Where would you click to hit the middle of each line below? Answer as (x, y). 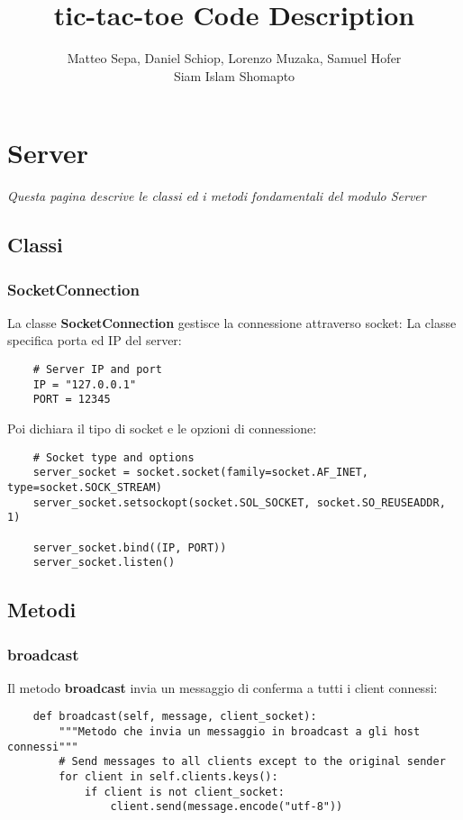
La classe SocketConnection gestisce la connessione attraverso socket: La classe (232, 322)
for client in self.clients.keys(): (168, 777)
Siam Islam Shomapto (234, 75)
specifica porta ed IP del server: (95, 340)
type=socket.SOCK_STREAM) (85, 487)
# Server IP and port (97, 370)
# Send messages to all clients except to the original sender (252, 762)
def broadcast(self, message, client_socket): (175, 717)
